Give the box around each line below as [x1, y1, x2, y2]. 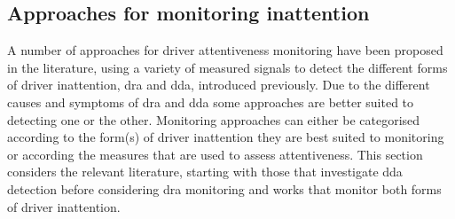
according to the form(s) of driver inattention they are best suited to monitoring [7, 128, 444, 146]
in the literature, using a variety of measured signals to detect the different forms [7, 58, 448, 76]
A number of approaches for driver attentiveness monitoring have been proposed [7, 41, 443, 59]
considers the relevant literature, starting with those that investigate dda [7, 162, 403, 181]
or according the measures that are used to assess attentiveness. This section [7, 145, 423, 163]
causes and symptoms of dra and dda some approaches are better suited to [7, 92, 414, 111]
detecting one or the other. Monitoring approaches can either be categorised [7, 110, 420, 129]
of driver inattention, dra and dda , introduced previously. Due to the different [7, 75, 430, 94]
